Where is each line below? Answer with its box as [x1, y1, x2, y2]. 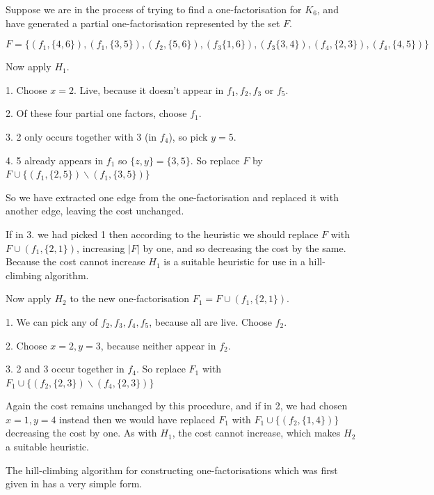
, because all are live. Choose [149, 314, 272, 329]
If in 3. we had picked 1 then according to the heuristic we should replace [6, 226, 319, 241]
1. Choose [6, 82, 47, 97]
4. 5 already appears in [6, 152, 104, 167]
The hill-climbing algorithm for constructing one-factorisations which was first [6, 462, 338, 477]
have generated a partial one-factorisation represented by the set [6, 15, 280, 30]
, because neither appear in [100, 338, 216, 352]
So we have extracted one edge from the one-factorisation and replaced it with [6, 189, 339, 204]
